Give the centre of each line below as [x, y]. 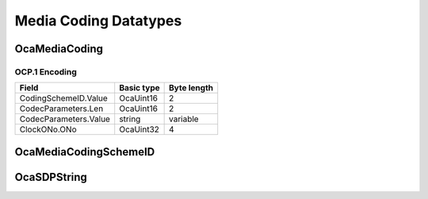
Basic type [139, 88]
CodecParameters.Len [61, 109]
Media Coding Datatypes [98, 21]
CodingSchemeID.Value [64, 98]
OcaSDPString [51, 177]
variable [183, 119]
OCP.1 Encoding [46, 71]
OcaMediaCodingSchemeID [85, 152]
